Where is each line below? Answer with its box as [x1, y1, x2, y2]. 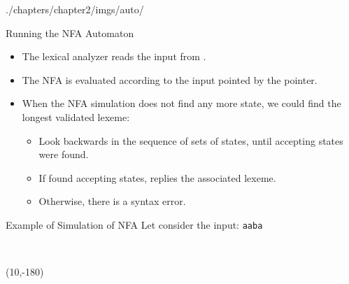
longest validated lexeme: [22, 109, 130, 124]
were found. [38, 147, 89, 162]
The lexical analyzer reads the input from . [22, 49, 206, 64]
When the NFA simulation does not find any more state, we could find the [22, 96, 341, 111]
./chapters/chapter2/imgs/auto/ [6, 2, 144, 16]
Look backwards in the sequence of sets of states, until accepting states [38, 133, 343, 148]
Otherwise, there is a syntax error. [38, 194, 186, 208]
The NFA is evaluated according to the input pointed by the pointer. [22, 72, 318, 87]
